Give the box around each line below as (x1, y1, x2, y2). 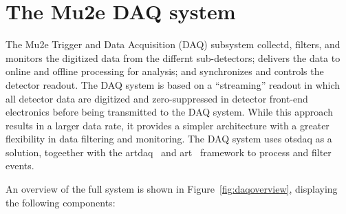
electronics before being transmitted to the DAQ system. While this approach (6, 105, 333, 119)
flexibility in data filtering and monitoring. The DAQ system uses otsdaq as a (6, 131, 332, 146)
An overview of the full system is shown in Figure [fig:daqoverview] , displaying (6, 182, 338, 196)
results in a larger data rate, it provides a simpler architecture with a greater (6, 118, 329, 132)
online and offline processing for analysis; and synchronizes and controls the (6, 64, 324, 78)
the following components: (6, 195, 116, 209)
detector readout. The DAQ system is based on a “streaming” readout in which (6, 77, 340, 92)
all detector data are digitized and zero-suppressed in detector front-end (6, 91, 308, 105)
